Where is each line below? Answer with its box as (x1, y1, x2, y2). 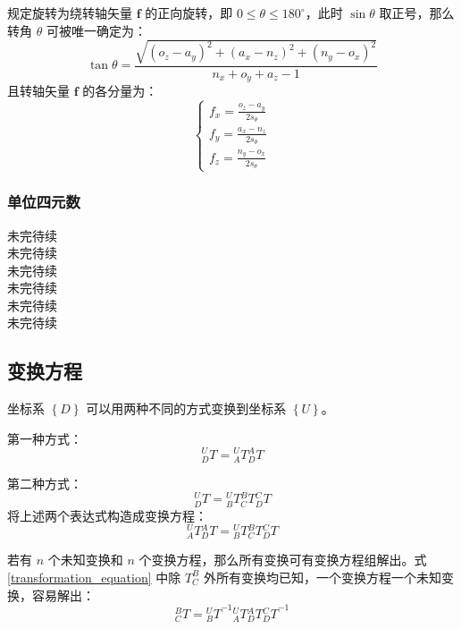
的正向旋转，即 (145, 4, 233, 21)
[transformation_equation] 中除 (7, 567, 181, 586)
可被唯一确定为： (46, 21, 147, 39)
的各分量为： (82, 81, 158, 100)
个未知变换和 (47, 550, 123, 569)
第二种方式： (7, 473, 82, 492)
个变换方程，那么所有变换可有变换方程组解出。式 (138, 550, 427, 569)
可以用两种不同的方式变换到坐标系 (86, 399, 287, 418)
